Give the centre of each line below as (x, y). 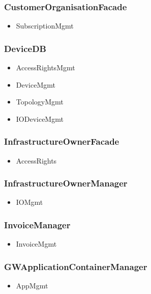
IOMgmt (29, 202)
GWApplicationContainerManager (76, 266)
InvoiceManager (37, 224)
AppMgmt (32, 286)
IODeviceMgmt (40, 118)
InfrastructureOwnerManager (66, 183)
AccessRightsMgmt (46, 68)
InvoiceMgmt (36, 244)
